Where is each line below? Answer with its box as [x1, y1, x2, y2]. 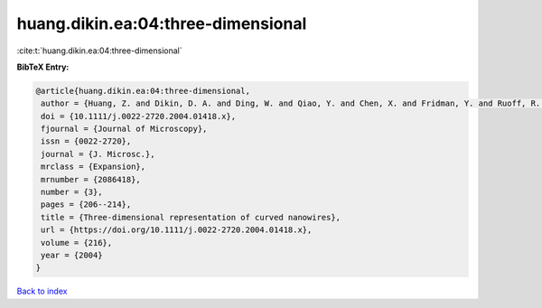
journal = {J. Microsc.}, [41, 149, 155, 159]
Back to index [16, 285, 68, 297]
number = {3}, [41, 187, 103, 198]
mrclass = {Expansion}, [41, 162, 146, 172]
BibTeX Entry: [16, 61, 70, 72]
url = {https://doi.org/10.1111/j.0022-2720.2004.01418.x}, [41, 225, 313, 235]
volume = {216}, [41, 238, 113, 247]
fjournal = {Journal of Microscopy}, [41, 124, 208, 135]
